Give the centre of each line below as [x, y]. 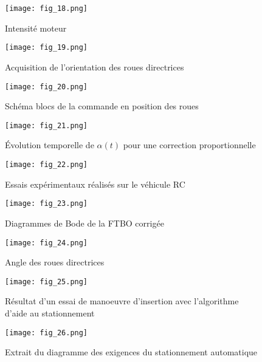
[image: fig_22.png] [47, 165]
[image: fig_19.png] [47, 48]
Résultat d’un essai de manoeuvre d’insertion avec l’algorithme [122, 301]
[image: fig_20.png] [47, 87]
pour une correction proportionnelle [189, 145]
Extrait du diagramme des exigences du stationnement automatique [131, 352]
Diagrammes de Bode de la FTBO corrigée [84, 223]
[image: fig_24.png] [47, 243]
